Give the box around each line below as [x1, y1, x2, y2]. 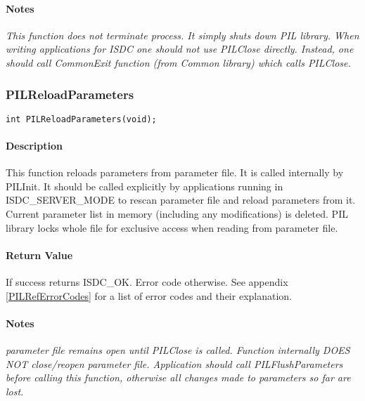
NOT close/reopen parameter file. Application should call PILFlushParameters [6, 356, 343, 371]
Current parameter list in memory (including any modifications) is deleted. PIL [6, 206, 348, 221]
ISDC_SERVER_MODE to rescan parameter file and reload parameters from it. [6, 192, 356, 207]
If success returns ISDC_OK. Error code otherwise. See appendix [6, 275, 288, 289]
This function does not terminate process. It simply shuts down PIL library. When [6, 27, 359, 42]
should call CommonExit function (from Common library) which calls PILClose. [6, 55, 351, 70]
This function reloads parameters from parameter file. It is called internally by [6, 165, 344, 180]
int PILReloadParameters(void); [6, 114, 157, 124]
